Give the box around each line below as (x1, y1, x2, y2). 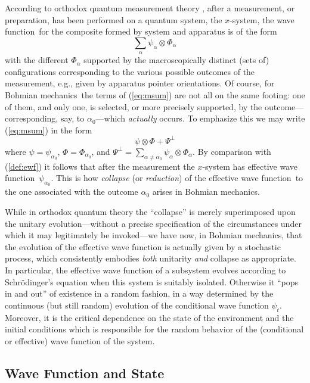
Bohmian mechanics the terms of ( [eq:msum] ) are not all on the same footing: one (5, 88, 305, 101)
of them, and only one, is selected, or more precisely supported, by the (5, 100, 262, 113)
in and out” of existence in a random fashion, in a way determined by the (5, 287, 274, 300)
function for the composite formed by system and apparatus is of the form (5, 25, 277, 38)
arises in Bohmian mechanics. (152, 185, 260, 198)
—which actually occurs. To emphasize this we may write (95, 112, 305, 124)
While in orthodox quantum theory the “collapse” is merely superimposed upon (5, 205, 296, 218)
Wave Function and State (5, 363, 165, 382)
